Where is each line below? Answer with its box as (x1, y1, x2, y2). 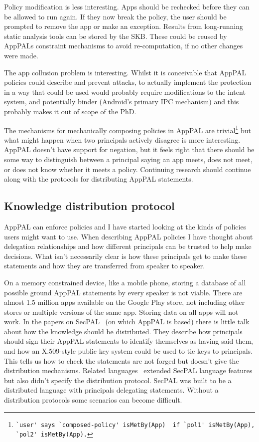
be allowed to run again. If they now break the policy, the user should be (4, 11, 227, 21)
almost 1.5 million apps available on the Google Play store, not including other (4, 297, 245, 307)
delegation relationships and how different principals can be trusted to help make (4, 241, 252, 251)
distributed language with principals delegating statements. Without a (4, 385, 219, 395)
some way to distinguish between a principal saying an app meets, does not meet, (4, 154, 253, 164)
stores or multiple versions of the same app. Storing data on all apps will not (4, 306, 239, 317)
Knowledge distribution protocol (4, 198, 175, 214)
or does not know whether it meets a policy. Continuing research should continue (4, 164, 251, 174)
